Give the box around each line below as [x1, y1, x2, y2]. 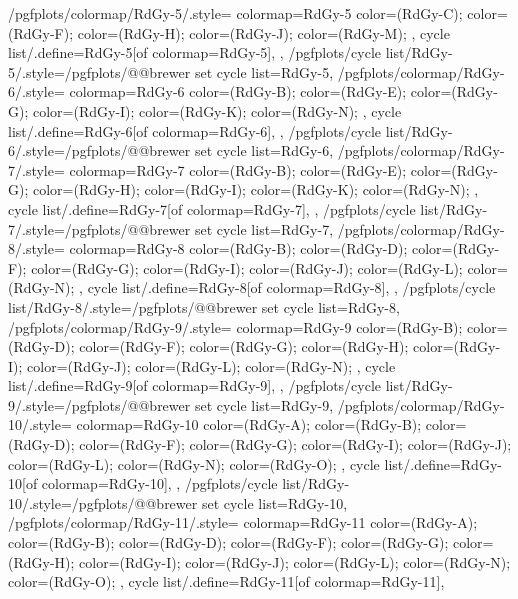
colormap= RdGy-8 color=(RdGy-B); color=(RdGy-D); [69, 238, 408, 259]
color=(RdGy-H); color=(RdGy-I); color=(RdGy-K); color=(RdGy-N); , [32, 179, 479, 200]
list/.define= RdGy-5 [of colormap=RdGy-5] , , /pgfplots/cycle [8, 42, 382, 63]
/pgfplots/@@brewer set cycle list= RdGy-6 [64, 140, 330, 161]
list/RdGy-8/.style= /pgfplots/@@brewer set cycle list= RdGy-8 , [8, 296, 400, 317]
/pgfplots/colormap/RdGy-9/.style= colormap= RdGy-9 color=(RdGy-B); [8, 316, 463, 337]
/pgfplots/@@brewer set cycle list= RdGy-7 [64, 218, 330, 239]
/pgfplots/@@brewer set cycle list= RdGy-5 [64, 61, 330, 82]
